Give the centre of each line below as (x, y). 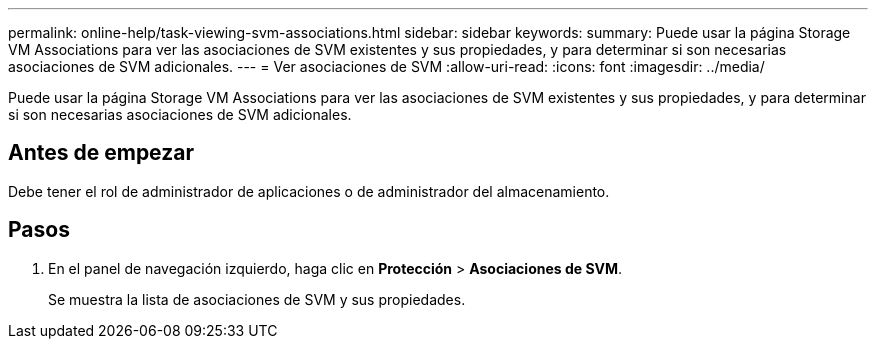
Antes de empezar (101, 153)
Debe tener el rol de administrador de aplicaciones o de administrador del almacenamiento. (309, 191)
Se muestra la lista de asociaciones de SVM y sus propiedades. (257, 299)
